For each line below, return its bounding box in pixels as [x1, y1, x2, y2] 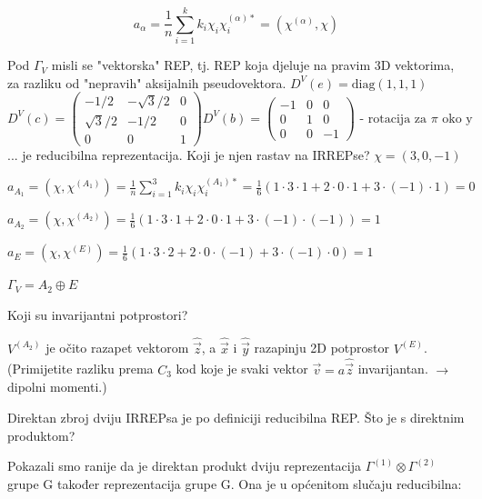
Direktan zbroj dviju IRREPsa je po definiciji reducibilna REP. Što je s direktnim [7, 407, 465, 426]
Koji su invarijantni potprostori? [7, 304, 188, 324]
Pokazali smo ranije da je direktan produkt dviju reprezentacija [7, 456, 362, 475]
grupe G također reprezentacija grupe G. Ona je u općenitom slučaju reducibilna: [7, 474, 462, 493]
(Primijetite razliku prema [7, 359, 154, 378]
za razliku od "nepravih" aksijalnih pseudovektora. [7, 73, 286, 92]
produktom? [7, 425, 75, 444]
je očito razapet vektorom [45, 338, 189, 357]
